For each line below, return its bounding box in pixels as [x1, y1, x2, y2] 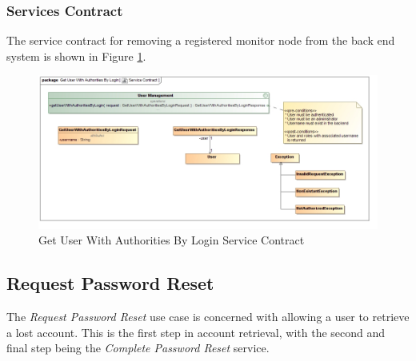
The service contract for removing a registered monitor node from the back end [6, 32, 395, 49]
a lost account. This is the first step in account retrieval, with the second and [6, 323, 386, 340]
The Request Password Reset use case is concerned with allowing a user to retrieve [6, 308, 410, 325]
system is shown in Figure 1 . [6, 47, 146, 64]
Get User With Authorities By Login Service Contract [38, 232, 305, 248]
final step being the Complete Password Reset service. [6, 339, 270, 356]
